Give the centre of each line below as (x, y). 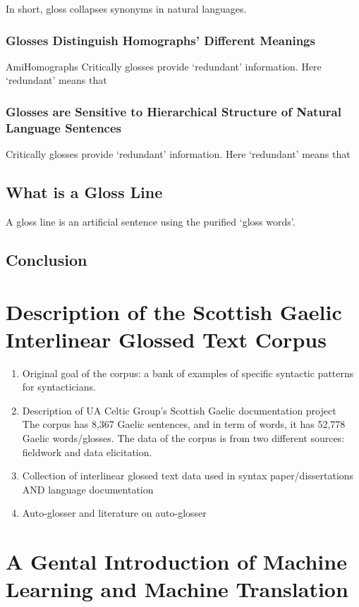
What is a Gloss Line (84, 192)
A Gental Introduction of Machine (176, 562)
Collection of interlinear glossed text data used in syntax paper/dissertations (188, 476)
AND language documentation (88, 489)
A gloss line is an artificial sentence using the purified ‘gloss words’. (151, 221)
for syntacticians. (59, 387)
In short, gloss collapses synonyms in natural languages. (126, 8)
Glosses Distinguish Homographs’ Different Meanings (160, 40)
